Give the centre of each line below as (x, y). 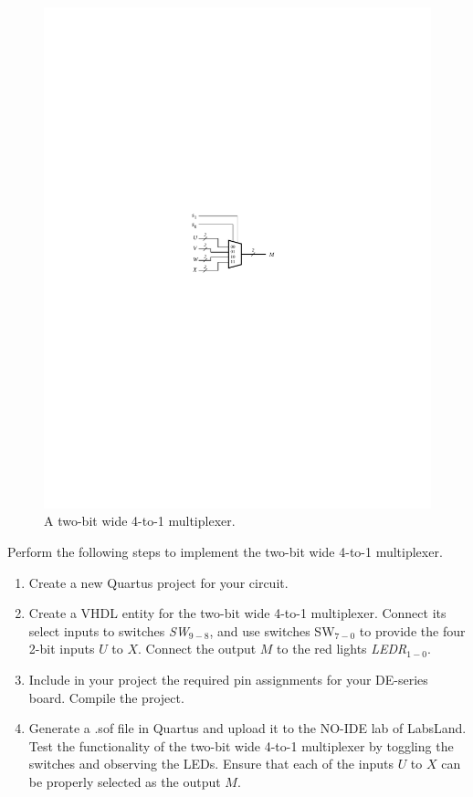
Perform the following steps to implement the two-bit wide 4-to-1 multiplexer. (225, 552)
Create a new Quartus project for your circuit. (158, 582)
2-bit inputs (62, 649)
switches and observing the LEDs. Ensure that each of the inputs (211, 764)
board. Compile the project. (106, 697)
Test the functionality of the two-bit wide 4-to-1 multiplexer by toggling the (241, 745)
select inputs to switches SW (109, 630)
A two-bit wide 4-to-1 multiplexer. (140, 521)
